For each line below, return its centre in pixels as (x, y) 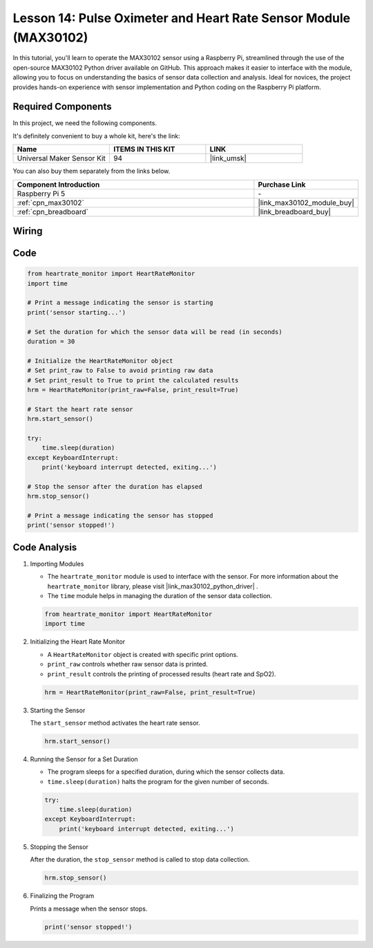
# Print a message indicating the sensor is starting (120, 303)
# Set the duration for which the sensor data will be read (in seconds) (155, 332)
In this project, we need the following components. (85, 123)
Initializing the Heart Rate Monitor (78, 642)
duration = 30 (51, 341)
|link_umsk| (228, 158)
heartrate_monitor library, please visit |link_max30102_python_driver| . (153, 586)
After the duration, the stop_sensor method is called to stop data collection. (140, 859)
